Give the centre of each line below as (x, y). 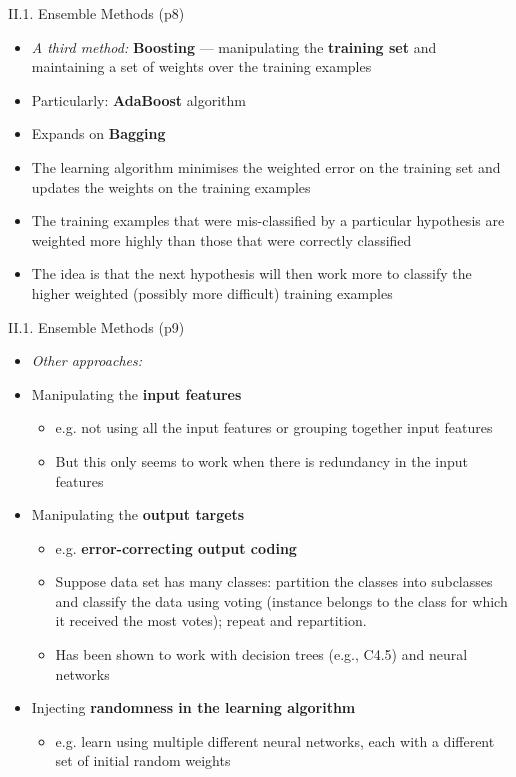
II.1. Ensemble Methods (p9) (96, 326)
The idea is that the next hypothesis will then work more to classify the (251, 273)
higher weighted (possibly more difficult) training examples (212, 292)
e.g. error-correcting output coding (176, 547)
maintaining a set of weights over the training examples (201, 66)
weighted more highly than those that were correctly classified (221, 239)
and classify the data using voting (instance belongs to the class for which (281, 600)
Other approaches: (87, 360)
